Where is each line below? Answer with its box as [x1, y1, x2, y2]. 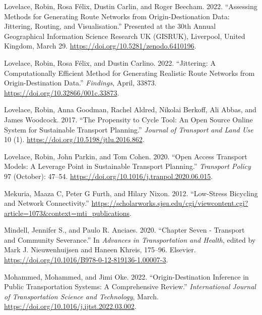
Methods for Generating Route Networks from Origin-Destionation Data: [4, 11, 230, 21]
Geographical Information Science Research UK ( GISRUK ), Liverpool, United [4, 30, 245, 41]
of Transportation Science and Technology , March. [4, 291, 159, 301]
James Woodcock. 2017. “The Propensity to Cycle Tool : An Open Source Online [4, 114, 253, 124]
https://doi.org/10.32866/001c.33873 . [4, 87, 119, 98]
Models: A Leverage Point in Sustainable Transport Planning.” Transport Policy [4, 161, 251, 171]
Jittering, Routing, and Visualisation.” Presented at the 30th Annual [4, 21, 216, 31]
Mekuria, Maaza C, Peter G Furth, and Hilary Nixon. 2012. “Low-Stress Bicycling [4, 188, 258, 198]
